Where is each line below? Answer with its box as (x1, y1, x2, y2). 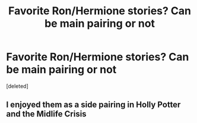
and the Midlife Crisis (6, 109, 87, 119)
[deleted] (6, 82, 28, 90)
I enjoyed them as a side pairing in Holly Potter (6, 100, 181, 110)
